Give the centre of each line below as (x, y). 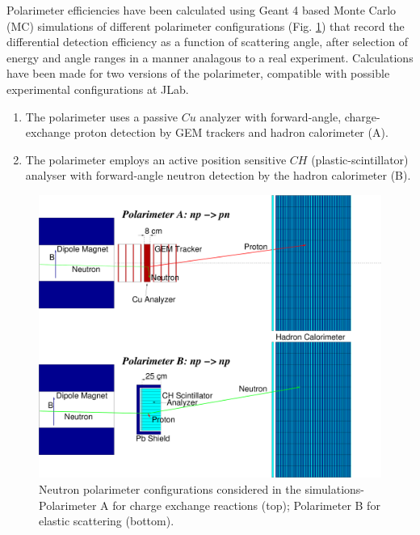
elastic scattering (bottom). (107, 521)
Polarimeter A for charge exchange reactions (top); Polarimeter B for (210, 505)
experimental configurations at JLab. (98, 89)
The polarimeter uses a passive (101, 116)
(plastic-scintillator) (360, 159)
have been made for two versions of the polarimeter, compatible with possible (198, 73)
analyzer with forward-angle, (271, 116)
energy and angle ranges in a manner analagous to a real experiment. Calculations (210, 57)
